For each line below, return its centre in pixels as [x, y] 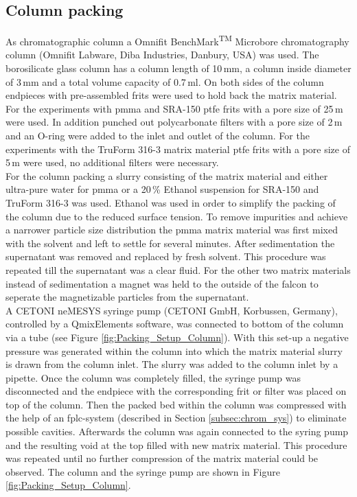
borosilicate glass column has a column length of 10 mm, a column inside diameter [178, 68]
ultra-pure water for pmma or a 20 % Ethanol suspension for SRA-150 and [162, 189]
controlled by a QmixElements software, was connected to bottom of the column [175, 324]
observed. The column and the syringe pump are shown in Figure [143, 471]
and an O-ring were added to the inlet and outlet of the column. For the [158, 136]
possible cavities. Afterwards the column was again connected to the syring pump [177, 431]
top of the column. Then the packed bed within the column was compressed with [176, 404]
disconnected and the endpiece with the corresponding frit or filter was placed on [176, 391]
